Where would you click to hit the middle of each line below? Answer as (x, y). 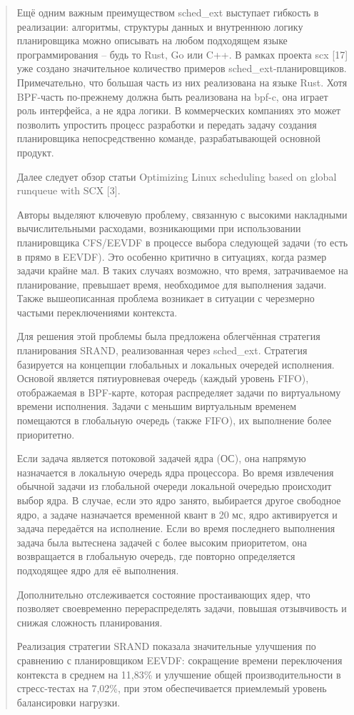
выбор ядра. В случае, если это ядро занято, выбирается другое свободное (179, 500)
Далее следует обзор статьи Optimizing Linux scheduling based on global (177, 176)
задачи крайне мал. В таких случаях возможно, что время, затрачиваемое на (182, 270)
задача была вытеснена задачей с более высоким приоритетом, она (162, 542)
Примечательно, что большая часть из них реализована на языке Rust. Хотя (182, 82)
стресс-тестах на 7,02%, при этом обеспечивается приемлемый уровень (172, 688)
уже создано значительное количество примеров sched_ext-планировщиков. (182, 68)
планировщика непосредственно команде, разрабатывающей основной (168, 138)
